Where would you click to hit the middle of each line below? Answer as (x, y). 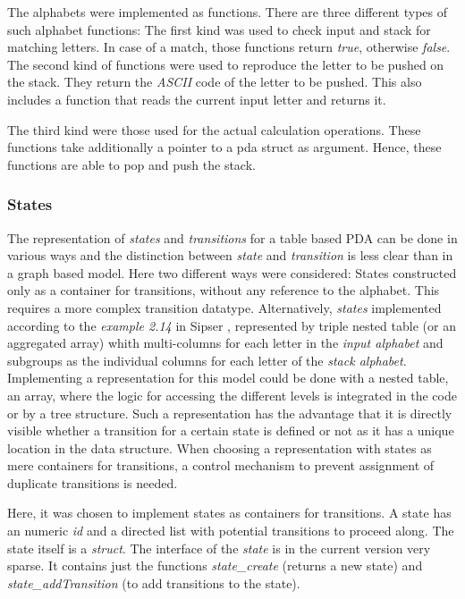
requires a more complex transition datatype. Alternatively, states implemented (224, 307)
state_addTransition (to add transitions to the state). (154, 582)
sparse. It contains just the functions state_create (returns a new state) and (215, 565)
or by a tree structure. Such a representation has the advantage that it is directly (230, 413)
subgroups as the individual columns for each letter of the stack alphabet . (207, 360)
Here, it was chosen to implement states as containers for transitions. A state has (229, 513)
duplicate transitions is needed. (93, 482)
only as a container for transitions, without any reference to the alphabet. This (224, 290)
